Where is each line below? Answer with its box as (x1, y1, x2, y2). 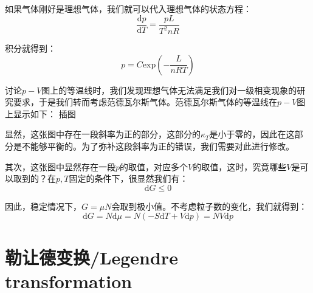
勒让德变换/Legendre (5, 244, 178, 269)
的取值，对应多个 (120, 160, 188, 173)
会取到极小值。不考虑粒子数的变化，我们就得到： (111, 199, 308, 212)
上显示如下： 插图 (5, 107, 76, 120)
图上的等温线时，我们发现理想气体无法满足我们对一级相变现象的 (41, 83, 297, 96)
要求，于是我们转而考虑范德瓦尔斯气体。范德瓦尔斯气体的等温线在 (13, 95, 277, 108)
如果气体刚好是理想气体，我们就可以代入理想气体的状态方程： (5, 2, 252, 15)
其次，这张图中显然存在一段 (5, 160, 115, 173)
